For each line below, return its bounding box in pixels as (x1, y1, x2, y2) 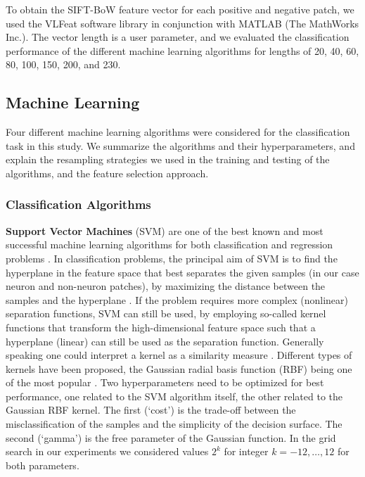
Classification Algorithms (6, 196, 151, 213)
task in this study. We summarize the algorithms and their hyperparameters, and (6, 138, 355, 153)
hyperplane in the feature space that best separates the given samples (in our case (6, 265, 359, 279)
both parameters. (6, 457, 79, 472)
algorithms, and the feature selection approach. (6, 165, 209, 180)
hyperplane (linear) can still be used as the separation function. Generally (6, 333, 324, 348)
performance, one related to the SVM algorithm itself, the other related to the (6, 388, 343, 403)
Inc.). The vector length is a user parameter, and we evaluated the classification (6, 30, 350, 44)
